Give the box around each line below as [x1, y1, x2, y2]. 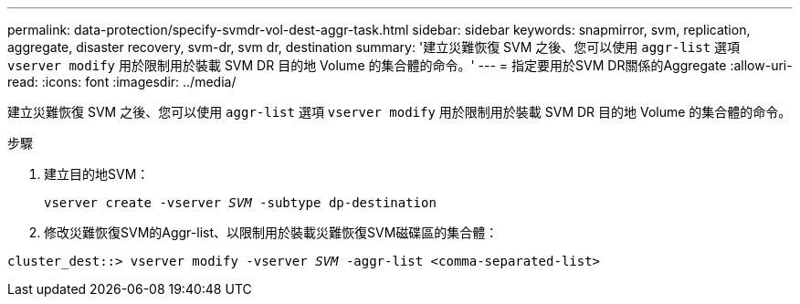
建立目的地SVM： [44, 166, 150, 182]
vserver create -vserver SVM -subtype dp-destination [44, 195, 437, 210]
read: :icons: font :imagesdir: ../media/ [7, 74, 237, 89]
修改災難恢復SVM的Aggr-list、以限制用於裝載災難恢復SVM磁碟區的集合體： [44, 225, 499, 240]
